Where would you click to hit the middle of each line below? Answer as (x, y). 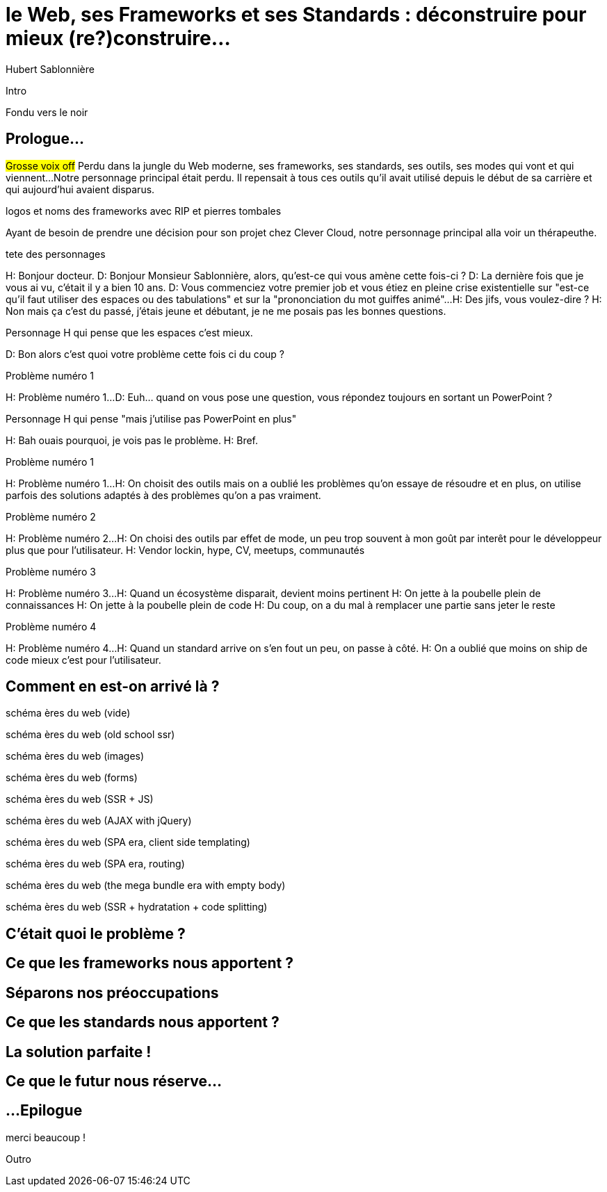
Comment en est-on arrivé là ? (113, 687)
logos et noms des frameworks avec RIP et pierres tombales (144, 211)
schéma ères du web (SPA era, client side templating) (128, 842)
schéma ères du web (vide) (68, 713)
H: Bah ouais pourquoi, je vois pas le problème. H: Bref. (132, 440)
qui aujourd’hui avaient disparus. (80, 189)
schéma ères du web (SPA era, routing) (95, 864)
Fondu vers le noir (47, 112)
